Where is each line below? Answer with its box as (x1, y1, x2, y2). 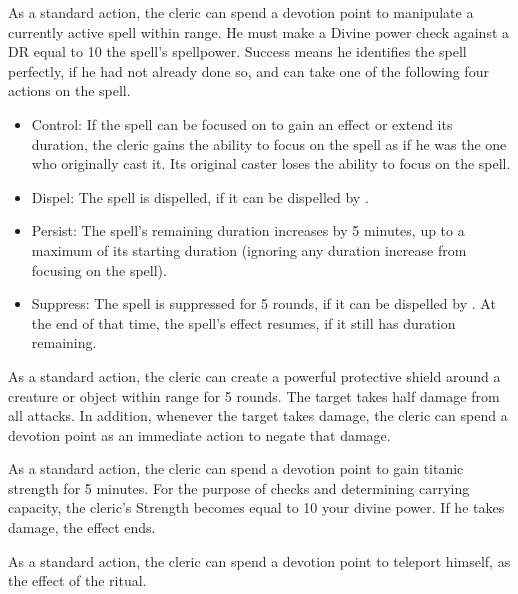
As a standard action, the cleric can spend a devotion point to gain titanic (8, 458, 464, 479)
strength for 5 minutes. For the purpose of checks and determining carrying (8, 477, 470, 498)
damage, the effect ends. (8, 517, 156, 538)
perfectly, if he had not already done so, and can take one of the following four (8, 60, 489, 81)
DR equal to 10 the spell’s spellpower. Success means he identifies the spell (8, 41, 467, 62)
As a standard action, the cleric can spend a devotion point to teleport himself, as (8, 550, 511, 571)
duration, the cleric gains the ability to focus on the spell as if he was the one (31, 133, 507, 154)
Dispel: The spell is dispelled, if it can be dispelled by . (31, 186, 369, 207)
